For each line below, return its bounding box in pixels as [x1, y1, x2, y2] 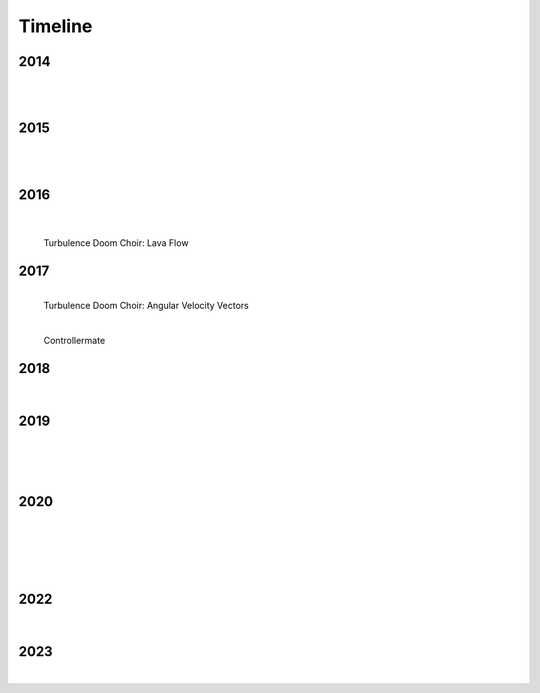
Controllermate [43, 334, 106, 346]
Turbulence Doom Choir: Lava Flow [43, 236, 189, 249]
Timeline [18, 15, 93, 37]
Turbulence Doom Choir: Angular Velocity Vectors [43, 299, 249, 311]
